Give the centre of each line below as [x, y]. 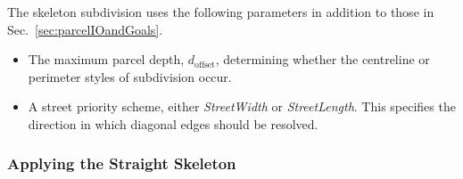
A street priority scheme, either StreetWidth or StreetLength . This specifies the [242, 106]
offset [205, 65]
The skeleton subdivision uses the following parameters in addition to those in [221, 12]
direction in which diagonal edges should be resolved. [173, 123]
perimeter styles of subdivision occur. [130, 76]
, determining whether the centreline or [322, 59]
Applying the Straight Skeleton [122, 163]
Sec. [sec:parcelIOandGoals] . [85, 29]
